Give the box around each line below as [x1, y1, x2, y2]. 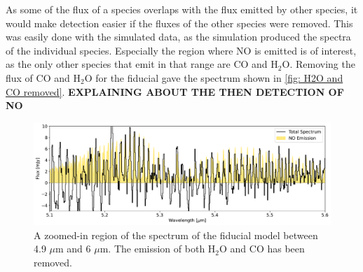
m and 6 [55, 241, 91, 256]
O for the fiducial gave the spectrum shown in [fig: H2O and [84, 70, 343, 85]
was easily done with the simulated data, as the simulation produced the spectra [6, 29, 351, 44]
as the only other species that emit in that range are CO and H [6, 57, 278, 71]
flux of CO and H [6, 70, 81, 85]
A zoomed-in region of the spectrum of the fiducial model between [34, 227, 318, 242]
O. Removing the [282, 57, 355, 71]
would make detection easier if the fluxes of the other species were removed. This [6, 15, 353, 30]
